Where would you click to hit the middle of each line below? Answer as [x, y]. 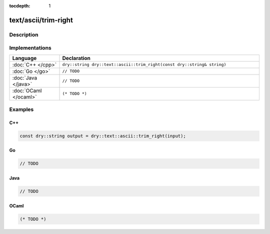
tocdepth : [20, 6]
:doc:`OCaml [27, 90]
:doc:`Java [25, 77]
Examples [21, 109]
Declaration [76, 58]
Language [24, 58]
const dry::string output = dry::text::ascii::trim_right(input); [103, 136]
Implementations [30, 48]
